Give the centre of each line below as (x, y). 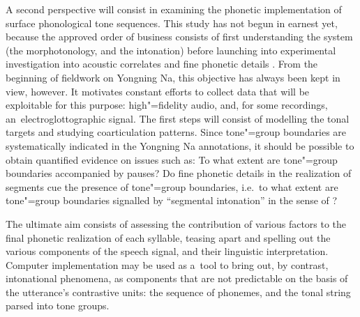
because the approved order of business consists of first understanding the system (179, 37)
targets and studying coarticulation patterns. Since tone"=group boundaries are (176, 132)
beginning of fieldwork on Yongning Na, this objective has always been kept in (173, 77)
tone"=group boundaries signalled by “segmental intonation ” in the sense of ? (172, 200)
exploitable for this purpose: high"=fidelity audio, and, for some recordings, (167, 105)
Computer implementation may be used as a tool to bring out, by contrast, (167, 264)
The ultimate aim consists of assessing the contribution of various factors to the (176, 223)
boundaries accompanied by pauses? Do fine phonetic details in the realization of (179, 173)
